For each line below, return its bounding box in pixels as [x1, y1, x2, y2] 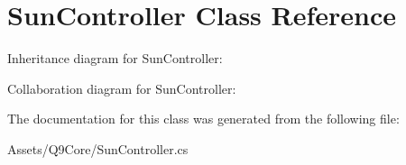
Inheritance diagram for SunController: [7, 49, 223, 68]
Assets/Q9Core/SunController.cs [7, 139, 189, 158]
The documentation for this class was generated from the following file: [7, 109, 400, 128]
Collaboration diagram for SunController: [7, 78, 236, 97]
